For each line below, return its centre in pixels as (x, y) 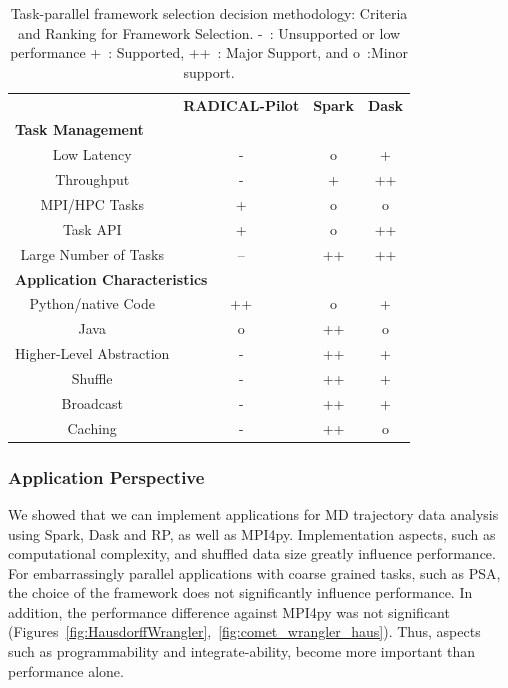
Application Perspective (106, 476)
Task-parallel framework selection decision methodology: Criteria (209, 13)
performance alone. (66, 670)
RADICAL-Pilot (241, 104)
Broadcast (92, 402)
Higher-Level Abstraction (92, 353)
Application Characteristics (111, 278)
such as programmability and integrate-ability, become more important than (242, 651)
